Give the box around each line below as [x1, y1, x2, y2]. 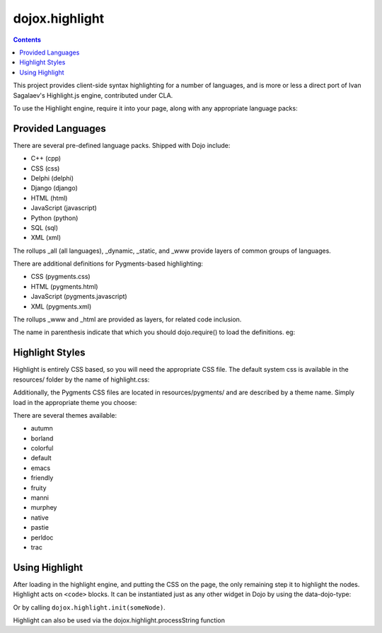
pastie [30, 523, 50, 532]
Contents [13, 35, 42, 44]
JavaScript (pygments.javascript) [30, 292, 127, 301]
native [30, 513, 49, 522]
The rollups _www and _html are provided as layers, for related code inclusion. [13, 315, 242, 324]
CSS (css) [30, 164, 60, 173]
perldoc [30, 533, 54, 542]
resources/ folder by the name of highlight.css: [13, 375, 150, 384]
